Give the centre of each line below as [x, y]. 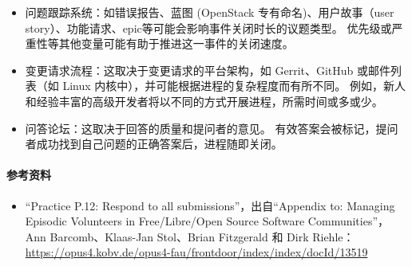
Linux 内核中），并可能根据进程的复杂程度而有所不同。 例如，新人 [234, 86]
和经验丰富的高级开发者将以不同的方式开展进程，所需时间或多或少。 [204, 101]
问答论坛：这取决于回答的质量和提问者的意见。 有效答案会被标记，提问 [212, 128]
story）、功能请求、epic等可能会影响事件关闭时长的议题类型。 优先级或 [208, 27]
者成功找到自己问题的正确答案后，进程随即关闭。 [154, 144]
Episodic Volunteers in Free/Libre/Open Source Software [165, 221]
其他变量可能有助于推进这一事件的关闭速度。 [176, 43]
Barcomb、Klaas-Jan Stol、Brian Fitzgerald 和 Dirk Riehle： [202, 236]
